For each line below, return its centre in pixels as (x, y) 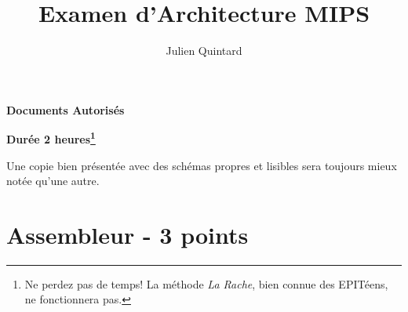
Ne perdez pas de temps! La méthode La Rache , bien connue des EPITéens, (206, 283)
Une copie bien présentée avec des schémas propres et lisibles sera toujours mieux (202, 165)
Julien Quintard (204, 51)
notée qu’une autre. (53, 181)
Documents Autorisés (66, 109)
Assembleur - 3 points (127, 234)
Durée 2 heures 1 (51, 138)
